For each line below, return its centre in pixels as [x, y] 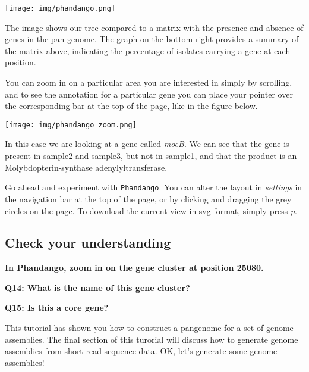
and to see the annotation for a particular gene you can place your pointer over [149, 94]
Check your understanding [88, 243]
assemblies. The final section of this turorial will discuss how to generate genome [152, 339]
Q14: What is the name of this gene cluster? [97, 287]
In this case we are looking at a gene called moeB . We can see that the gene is [147, 144]
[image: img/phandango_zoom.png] [71, 125]
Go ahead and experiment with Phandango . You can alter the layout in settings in [154, 187]
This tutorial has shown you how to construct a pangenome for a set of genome [149, 328]
